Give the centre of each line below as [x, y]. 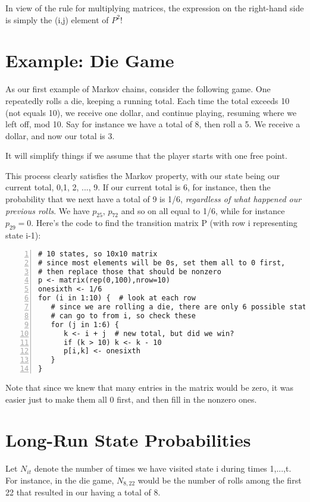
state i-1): [23, 235]
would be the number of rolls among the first [220, 480]
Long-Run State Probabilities [128, 440]
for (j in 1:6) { [85, 324]
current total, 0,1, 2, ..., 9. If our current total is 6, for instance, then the [138, 187]
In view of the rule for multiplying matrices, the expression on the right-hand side [155, 8]
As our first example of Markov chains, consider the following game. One [138, 89]
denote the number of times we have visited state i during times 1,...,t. [163, 468]
